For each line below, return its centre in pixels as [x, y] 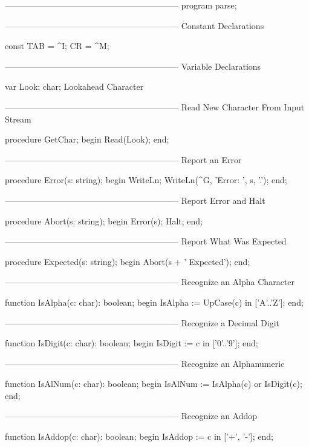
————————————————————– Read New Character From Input [155, 106]
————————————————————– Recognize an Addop [131, 416]
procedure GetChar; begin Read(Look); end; [87, 139]
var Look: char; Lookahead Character [74, 86]
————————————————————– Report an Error [123, 159]
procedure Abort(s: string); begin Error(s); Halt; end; [104, 220]
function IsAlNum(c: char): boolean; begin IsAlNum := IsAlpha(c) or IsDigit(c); [154, 384]
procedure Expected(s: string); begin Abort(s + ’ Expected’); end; [128, 261]
